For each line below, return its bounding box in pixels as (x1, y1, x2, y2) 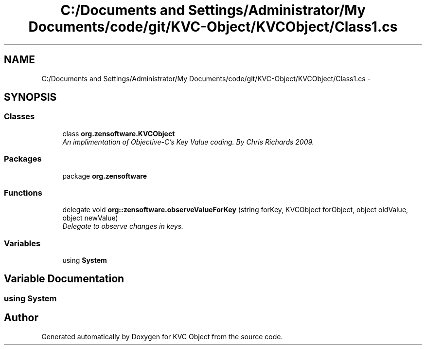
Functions (4, 187, 42, 198)
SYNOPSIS (4, 91, 57, 104)
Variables (4, 238, 41, 248)
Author (4, 312, 38, 324)
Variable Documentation (4, 273, 124, 285)
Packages (4, 154, 42, 164)
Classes (4, 111, 35, 122)
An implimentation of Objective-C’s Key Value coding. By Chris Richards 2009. (62, 137, 314, 146)
